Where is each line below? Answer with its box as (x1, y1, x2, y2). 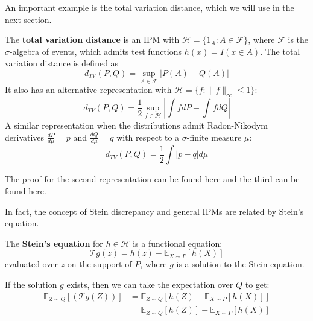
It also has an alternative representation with (5, 83, 172, 96)
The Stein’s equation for (5, 237, 103, 249)
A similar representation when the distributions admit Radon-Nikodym (5, 118, 268, 131)
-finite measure (186, 130, 242, 143)
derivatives (5, 130, 45, 143)
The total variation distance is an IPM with (5, 33, 180, 46)
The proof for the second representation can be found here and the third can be (5, 173, 300, 185)
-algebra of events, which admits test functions (10, 45, 182, 57)
